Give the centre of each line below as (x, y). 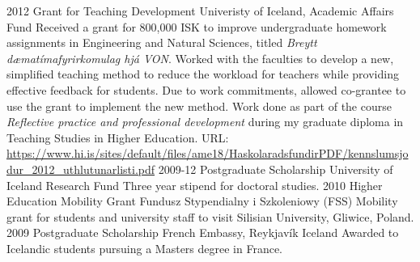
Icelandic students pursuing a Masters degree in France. (145, 248)
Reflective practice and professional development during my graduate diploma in (205, 122)
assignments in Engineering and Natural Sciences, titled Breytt (162, 42)
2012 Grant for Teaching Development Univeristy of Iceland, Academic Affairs (200, 11)
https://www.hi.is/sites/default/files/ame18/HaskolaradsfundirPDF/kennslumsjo (208, 153)
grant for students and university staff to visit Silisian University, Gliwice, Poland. (210, 216)
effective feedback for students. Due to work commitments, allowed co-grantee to (206, 89)
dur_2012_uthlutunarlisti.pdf (81, 169)
